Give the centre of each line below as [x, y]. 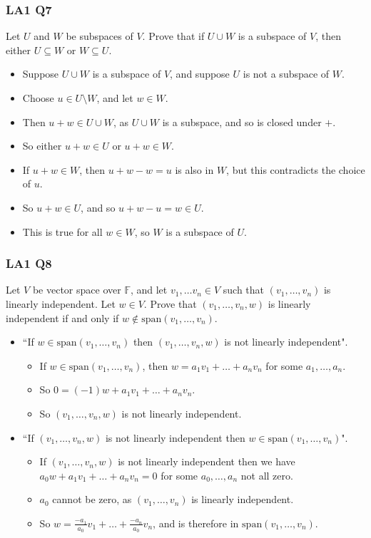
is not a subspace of [286, 74]
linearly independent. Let [61, 303]
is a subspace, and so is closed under [242, 121]
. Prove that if [173, 36]
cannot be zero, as [92, 499]
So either [42, 146]
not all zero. [267, 475]
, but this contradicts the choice [296, 169]
